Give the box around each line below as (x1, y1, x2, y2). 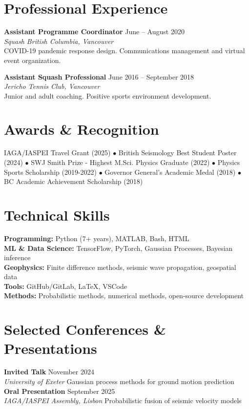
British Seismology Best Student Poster (118, 147, 237, 158)
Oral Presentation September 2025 (4, 386, 115, 396)
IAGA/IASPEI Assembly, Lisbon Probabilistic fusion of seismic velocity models (4, 395, 242, 406)
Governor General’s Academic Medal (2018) (104, 166, 236, 177)
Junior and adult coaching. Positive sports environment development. (4, 90, 211, 101)
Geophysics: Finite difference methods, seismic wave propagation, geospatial (4, 262, 236, 272)
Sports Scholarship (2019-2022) (4, 166, 97, 177)
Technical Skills (4, 204, 110, 225)
